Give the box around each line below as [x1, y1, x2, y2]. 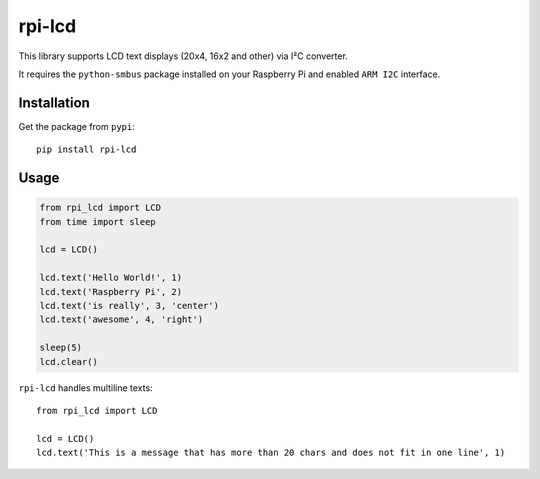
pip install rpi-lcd [36, 144, 137, 155]
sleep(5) [39, 342, 83, 354]
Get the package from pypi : [18, 120, 135, 132]
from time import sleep [39, 216, 157, 227]
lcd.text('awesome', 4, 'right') [39, 314, 204, 325]
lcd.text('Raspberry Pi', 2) [39, 286, 183, 297]
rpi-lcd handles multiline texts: [18, 381, 154, 394]
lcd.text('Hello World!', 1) [39, 272, 183, 284]
